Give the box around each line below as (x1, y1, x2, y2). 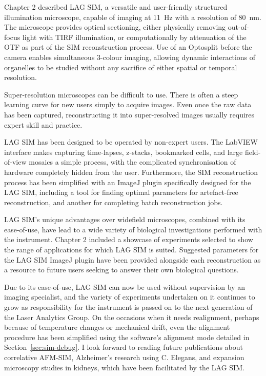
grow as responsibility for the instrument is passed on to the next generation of (4, 302, 253, 312)
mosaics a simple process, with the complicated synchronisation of (29, 156, 236, 167)
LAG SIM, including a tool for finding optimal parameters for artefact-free (4, 187, 238, 197)
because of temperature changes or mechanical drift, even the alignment (4, 322, 230, 332)
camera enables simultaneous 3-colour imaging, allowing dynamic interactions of (4, 51, 256, 62)
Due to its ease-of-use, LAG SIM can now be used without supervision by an (4, 281, 245, 292)
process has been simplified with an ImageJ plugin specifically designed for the (4, 176, 251, 187)
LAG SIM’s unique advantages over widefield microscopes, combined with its (4, 214, 245, 225)
